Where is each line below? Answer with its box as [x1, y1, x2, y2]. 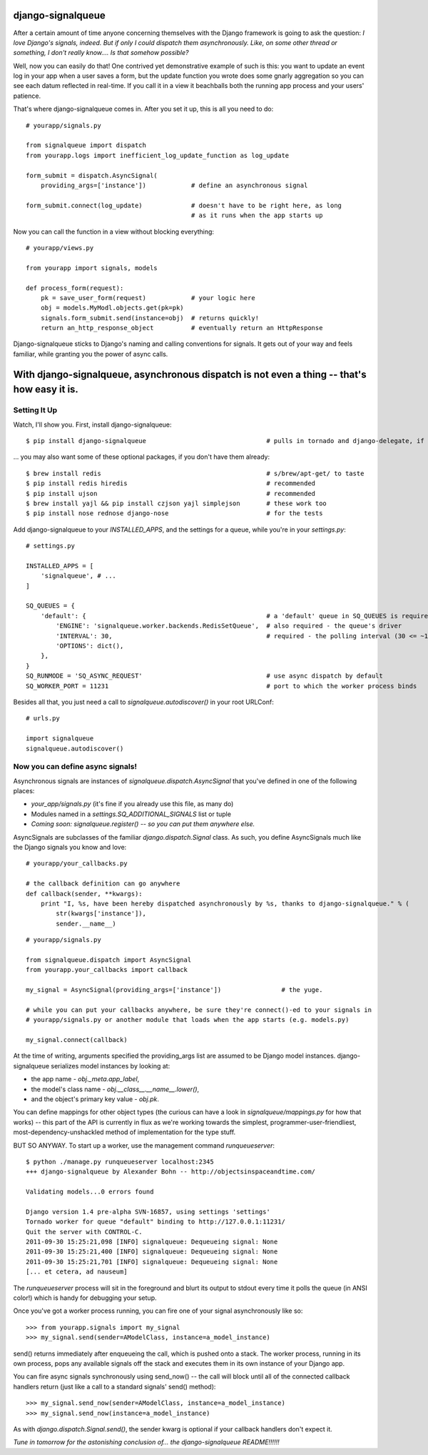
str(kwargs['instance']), [56, 910, 146, 918]
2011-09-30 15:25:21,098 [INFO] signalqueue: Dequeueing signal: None [26, 1238, 278, 1246]
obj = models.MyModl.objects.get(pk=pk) [40, 304, 185, 312]
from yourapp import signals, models [26, 264, 158, 272]
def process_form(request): [26, 284, 124, 292]
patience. [13, 91, 41, 100]
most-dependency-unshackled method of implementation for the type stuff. [13, 1128, 236, 1136]
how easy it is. [13, 383, 78, 396]
